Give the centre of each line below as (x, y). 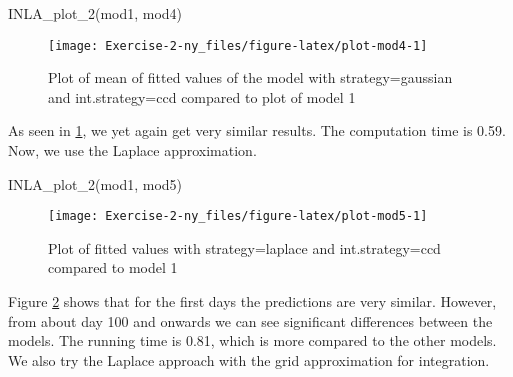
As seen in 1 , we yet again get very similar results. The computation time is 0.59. (257, 130)
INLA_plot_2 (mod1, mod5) (95, 183)
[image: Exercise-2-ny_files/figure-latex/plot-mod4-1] (238, 45)
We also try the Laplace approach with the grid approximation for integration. (249, 359)
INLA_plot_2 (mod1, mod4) (95, 13)
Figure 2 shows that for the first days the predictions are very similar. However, (252, 301)
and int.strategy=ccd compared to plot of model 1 (202, 96)
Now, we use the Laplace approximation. (132, 150)
